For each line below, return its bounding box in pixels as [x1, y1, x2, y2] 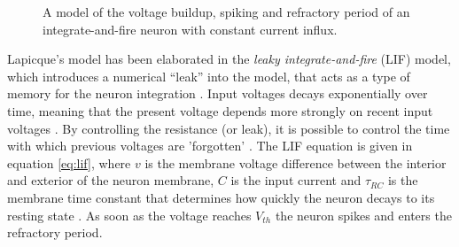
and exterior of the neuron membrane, [7, 171, 214, 189]
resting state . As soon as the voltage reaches [7, 205, 252, 224]
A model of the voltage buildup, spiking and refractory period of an [43, 3, 410, 20]
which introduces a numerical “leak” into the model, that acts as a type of [7, 66, 410, 85]
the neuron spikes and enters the [275, 205, 452, 224]
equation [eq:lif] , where [7, 153, 131, 172]
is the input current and [230, 171, 362, 189]
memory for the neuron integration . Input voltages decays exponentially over [7, 84, 428, 103]
